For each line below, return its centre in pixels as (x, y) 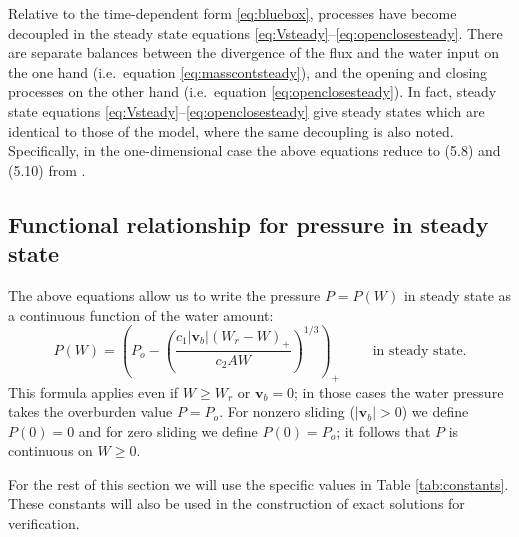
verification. (44, 523)
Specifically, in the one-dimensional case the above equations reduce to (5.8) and (254, 150)
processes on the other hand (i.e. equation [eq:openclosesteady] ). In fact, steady (252, 91)
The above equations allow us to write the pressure (164, 294)
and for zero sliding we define (168, 430)
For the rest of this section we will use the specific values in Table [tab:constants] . (258, 483)
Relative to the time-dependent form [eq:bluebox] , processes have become (232, 13)
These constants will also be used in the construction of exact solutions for (236, 503)
